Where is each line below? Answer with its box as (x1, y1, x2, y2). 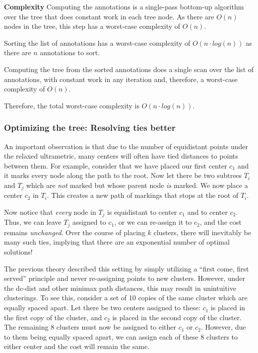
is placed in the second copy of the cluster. (112, 312, 242, 322)
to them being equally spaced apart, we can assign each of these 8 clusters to (4, 331, 238, 342)
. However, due (200, 322, 246, 332)
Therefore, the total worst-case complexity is (4, 100, 139, 110)
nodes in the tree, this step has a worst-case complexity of (4, 21, 181, 31)
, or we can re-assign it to (114, 217, 192, 227)
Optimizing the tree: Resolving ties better (4, 121, 176, 134)
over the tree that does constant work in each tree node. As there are (4, 11, 214, 21)
